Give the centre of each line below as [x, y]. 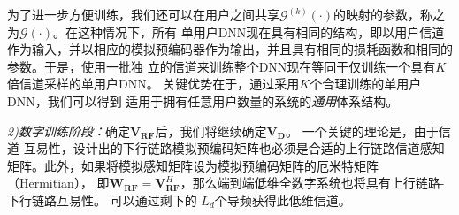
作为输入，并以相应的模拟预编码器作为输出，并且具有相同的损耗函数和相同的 [230, 49]
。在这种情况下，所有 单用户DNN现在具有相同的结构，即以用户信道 [249, 31]
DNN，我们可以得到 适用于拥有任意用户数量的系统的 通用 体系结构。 [203, 100]
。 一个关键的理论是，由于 [362, 131]
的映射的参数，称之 [389, 14]
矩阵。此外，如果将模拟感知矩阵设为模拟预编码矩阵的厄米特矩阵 [193, 165]
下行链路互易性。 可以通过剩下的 [102, 200]
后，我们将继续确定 [211, 131]
